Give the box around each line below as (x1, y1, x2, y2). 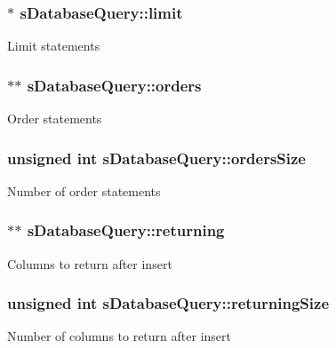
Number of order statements (7, 181, 161, 200)
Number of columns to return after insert (7, 327, 231, 345)
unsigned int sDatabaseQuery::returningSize (7, 292, 329, 314)
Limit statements (7, 36, 100, 55)
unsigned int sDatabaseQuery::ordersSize (7, 146, 306, 169)
